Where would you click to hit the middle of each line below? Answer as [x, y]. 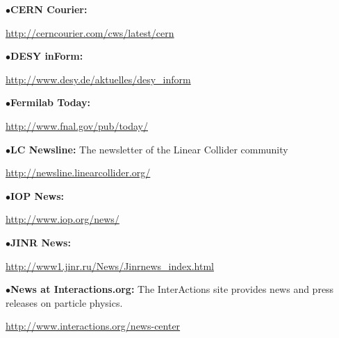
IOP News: [37, 195]
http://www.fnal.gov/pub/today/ [77, 125]
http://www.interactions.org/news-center [93, 326]
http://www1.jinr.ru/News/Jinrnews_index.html [110, 265]
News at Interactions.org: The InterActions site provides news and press [172, 289]
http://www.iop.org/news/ [63, 219]
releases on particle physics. [64, 302]
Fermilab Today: [50, 102]
